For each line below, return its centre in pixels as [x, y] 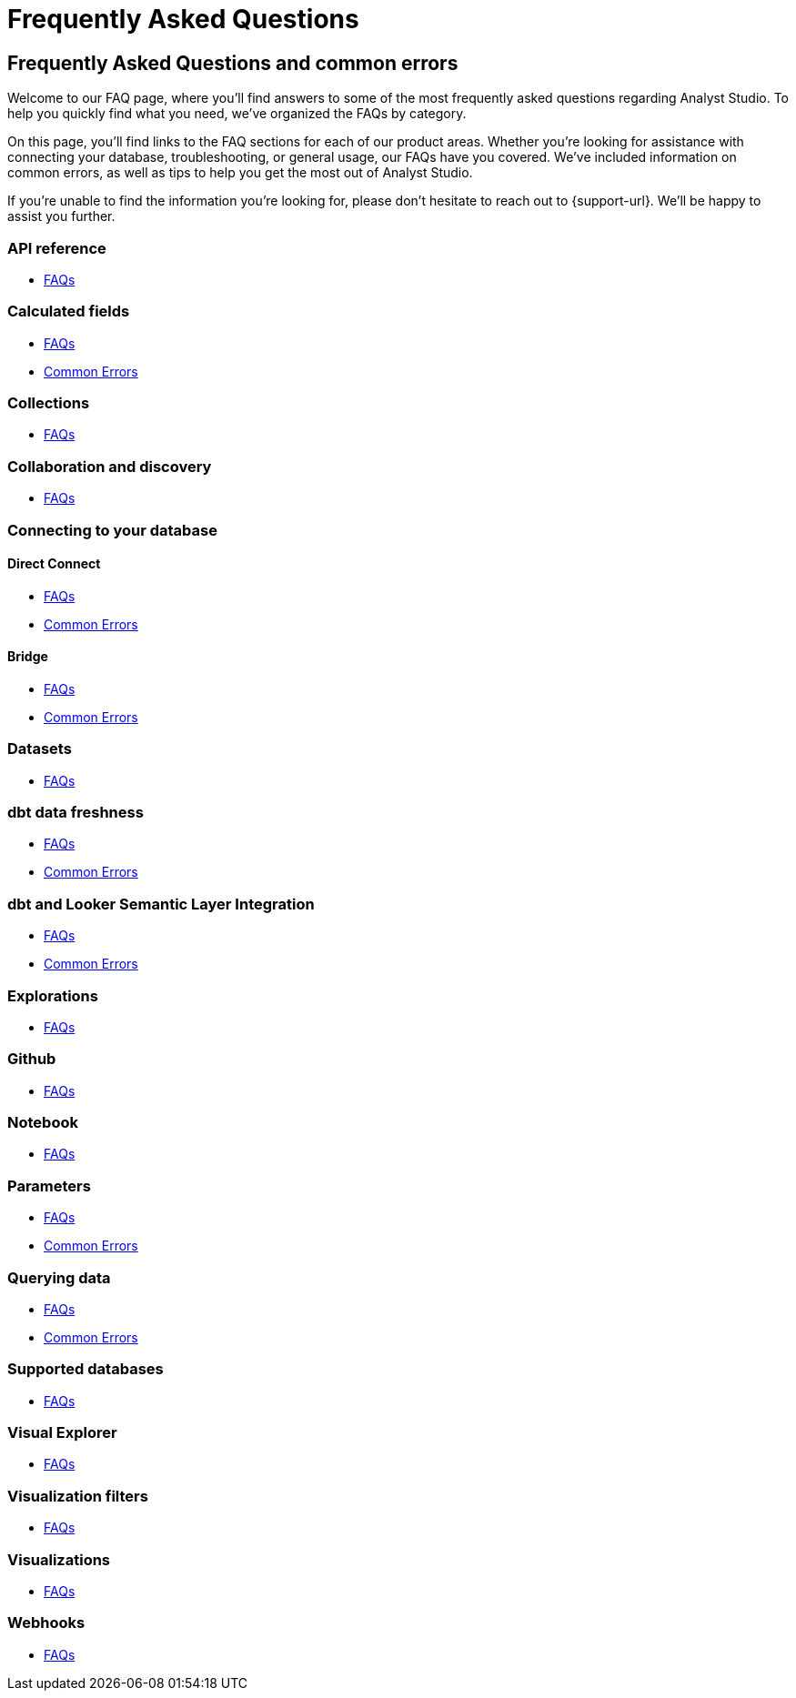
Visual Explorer [62, 1433]
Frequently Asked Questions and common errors [233, 63]
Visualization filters [78, 1496]
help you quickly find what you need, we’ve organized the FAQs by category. [237, 114]
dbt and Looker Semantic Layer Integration [161, 904]
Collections [49, 403]
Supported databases [86, 1369]
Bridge [28, 657]
